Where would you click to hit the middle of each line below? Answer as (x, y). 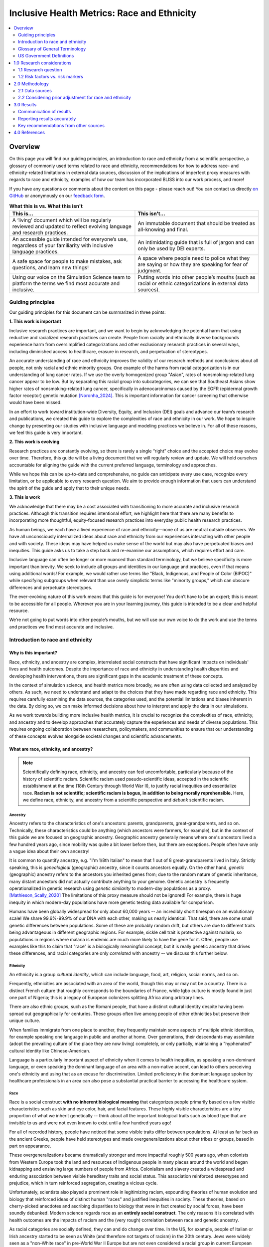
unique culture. (25, 1021)
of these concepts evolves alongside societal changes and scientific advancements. (96, 736)
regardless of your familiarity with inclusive (63, 245)
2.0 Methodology (31, 84)
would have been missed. (35, 403)
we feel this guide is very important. (46, 433)
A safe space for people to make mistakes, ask (67, 261)
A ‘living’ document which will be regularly (62, 220)
